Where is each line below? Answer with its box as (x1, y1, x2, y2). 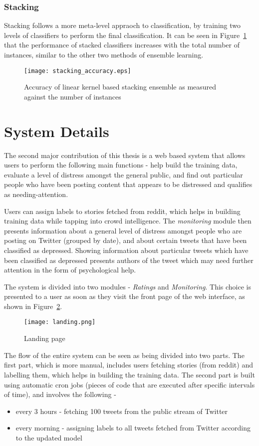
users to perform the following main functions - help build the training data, (4, 159, 238, 170)
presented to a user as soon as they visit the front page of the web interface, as (4, 291, 245, 301)
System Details (4, 120, 109, 141)
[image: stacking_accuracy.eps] (24, 67, 131, 74)
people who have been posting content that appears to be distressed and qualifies (4, 179, 253, 189)
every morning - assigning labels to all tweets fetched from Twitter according (15, 422, 251, 433)
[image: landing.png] (24, 318, 96, 326)
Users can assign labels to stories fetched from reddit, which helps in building (4, 205, 241, 216)
